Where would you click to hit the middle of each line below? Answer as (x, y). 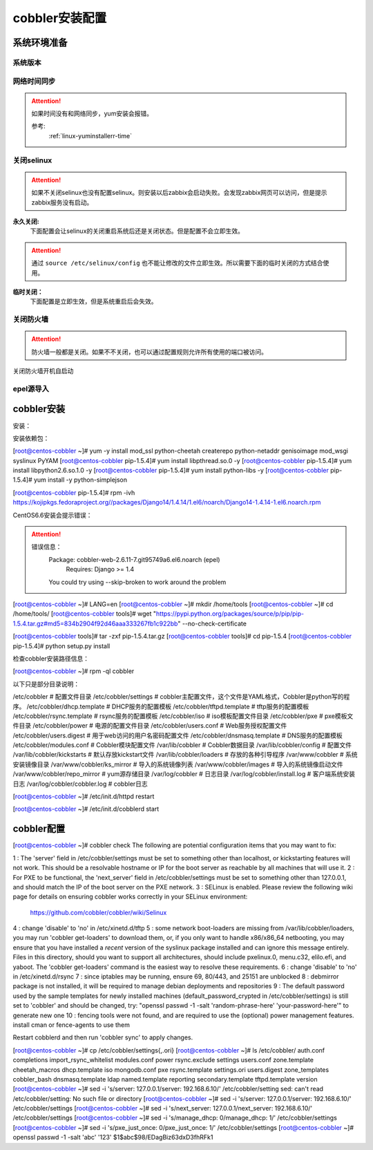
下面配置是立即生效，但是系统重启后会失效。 (94, 301)
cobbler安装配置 (60, 18)
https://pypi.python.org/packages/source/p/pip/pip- (230, 614)
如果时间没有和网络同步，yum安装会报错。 (92, 113)
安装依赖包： (31, 438)
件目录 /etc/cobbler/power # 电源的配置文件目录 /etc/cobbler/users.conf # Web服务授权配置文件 (150, 726)
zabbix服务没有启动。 (62, 202)
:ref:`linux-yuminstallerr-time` (90, 135)
